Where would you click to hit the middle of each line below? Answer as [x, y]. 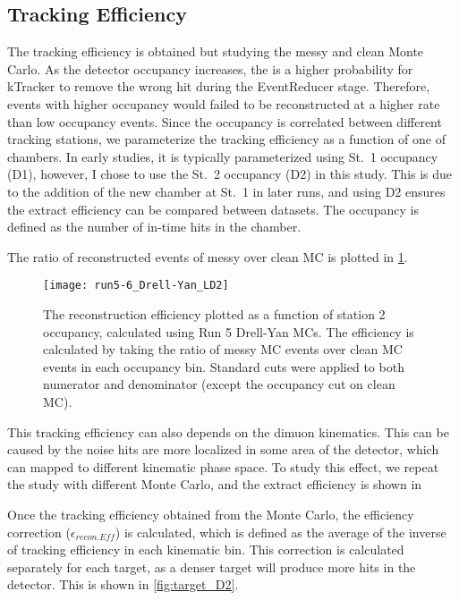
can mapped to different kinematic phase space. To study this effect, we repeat [223, 466]
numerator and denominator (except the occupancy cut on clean [219, 384]
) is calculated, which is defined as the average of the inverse [280, 532]
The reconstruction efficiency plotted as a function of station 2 [214, 313]
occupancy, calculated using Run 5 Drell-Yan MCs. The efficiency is [229, 331]
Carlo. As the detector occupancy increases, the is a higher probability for [210, 68]
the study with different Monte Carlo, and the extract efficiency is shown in [215, 484]
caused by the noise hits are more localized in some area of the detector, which [223, 449]
